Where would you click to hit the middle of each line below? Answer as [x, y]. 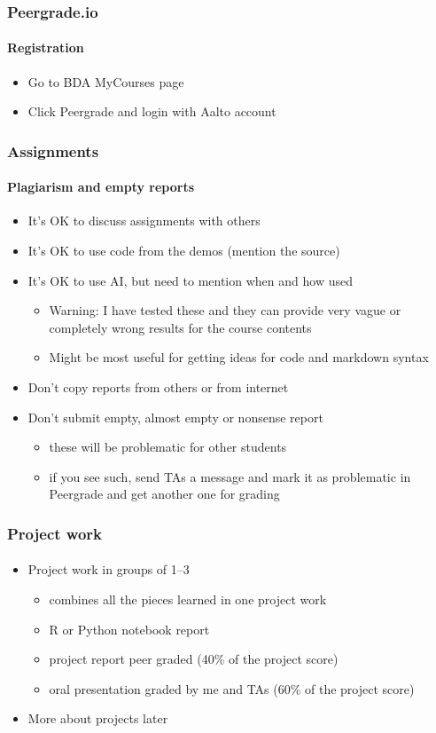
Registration [46, 47]
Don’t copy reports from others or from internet [158, 387]
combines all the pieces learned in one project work [188, 599]
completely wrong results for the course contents [180, 327]
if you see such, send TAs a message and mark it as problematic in [230, 476]
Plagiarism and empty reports [101, 187]
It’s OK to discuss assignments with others [144, 221]
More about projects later [98, 718]
